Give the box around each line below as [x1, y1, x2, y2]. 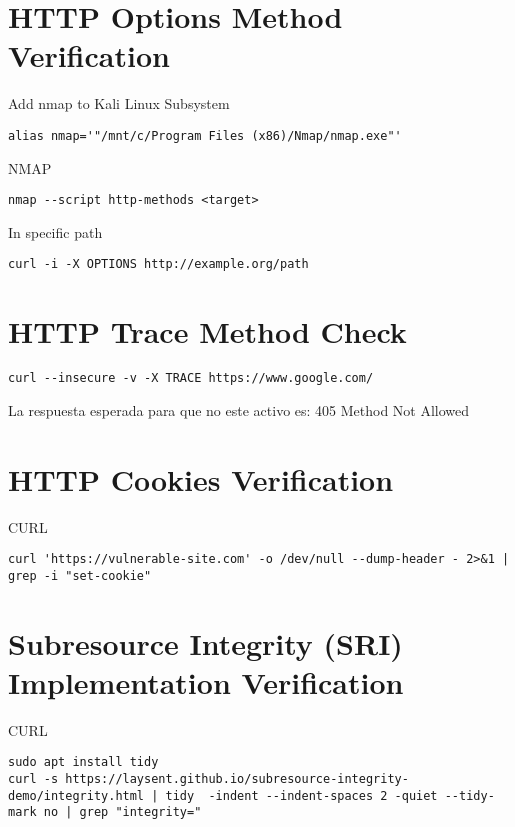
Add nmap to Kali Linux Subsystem [8, 93, 230, 114]
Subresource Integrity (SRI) [8, 622, 403, 663]
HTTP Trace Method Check [8, 311, 407, 352]
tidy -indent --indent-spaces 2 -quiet [165, 788, 438, 803]
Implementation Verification [8, 661, 404, 702]
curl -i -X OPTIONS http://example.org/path [8, 257, 309, 272]
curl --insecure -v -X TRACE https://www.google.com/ [8, 371, 374, 386]
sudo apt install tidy [8, 755, 159, 770]
